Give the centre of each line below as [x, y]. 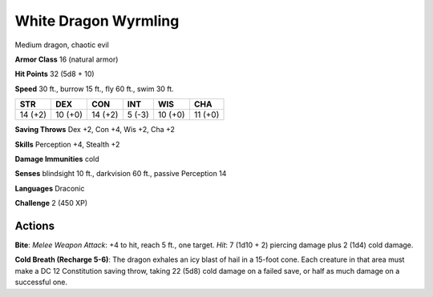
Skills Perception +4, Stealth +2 [67, 144]
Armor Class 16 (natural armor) [67, 59]
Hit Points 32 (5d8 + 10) [55, 74]
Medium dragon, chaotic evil [62, 45]
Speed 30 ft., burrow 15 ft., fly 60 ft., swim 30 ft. [94, 89]
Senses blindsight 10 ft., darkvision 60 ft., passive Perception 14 [121, 174]
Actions [35, 225]
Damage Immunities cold [57, 159]
